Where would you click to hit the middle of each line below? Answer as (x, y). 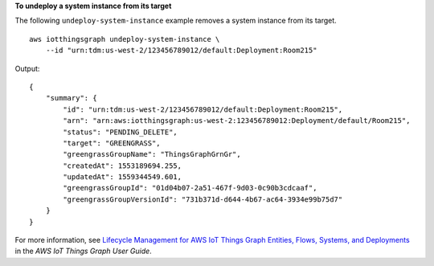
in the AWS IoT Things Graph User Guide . (83, 251)
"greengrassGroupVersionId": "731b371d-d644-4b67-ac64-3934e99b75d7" (203, 199)
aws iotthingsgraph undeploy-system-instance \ (125, 39)
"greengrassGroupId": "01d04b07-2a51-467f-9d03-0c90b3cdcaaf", (190, 188)
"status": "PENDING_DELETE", (121, 132)
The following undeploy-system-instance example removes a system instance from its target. (176, 21)
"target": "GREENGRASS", (112, 143)
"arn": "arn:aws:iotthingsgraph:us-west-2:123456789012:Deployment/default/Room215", (237, 121)
